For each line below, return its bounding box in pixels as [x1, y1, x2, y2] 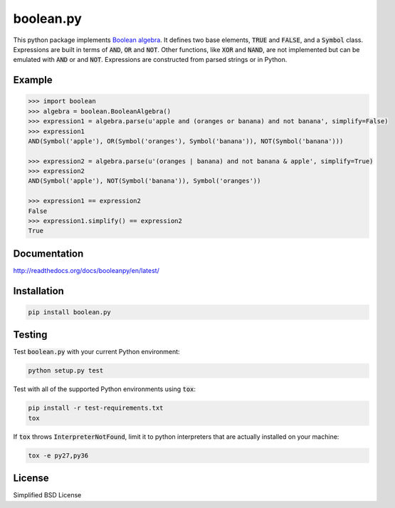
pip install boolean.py [28, 308, 112, 316]
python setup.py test [28, 367, 104, 375]
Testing [13, 328, 48, 341]
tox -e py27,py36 [28, 451, 89, 460]
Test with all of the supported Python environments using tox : [13, 385, 196, 393]
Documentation [13, 247, 84, 259]
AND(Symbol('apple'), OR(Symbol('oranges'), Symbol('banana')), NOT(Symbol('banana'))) [28, 137, 344, 145]
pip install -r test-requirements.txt [28, 404, 164, 413]
